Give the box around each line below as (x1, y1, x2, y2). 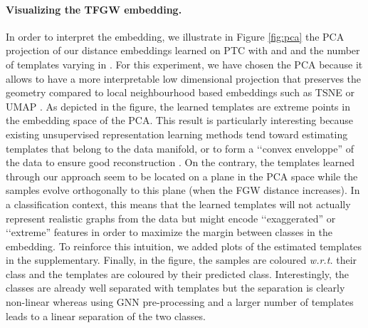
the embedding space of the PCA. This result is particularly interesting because (6, 113, 354, 128)
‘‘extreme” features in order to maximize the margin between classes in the (6, 225, 332, 240)
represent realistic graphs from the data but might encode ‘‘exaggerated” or (6, 210, 336, 225)
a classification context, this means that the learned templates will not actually (6, 196, 351, 211)
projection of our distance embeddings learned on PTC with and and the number (6, 43, 360, 58)
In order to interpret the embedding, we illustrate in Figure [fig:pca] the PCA (6, 29, 345, 43)
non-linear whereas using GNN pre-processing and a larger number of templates (6, 294, 354, 309)
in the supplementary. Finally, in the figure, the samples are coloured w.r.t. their (6, 252, 357, 267)
